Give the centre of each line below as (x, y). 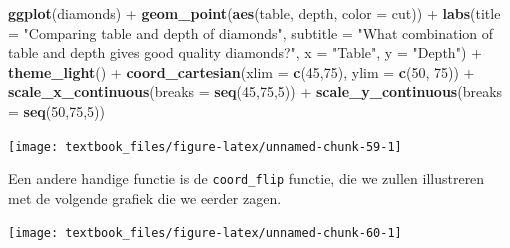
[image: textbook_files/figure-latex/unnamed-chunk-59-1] (205, 146)
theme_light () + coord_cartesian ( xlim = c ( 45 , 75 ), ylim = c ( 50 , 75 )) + (241, 71)
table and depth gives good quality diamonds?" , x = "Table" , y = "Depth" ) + (245, 52)
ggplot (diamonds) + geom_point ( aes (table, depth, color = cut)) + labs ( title (254, 13)
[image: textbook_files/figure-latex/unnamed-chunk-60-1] (205, 233)
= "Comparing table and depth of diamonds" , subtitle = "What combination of (251, 32)
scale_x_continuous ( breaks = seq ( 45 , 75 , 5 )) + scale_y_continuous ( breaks (255, 91)
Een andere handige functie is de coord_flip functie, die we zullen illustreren (246, 178)
